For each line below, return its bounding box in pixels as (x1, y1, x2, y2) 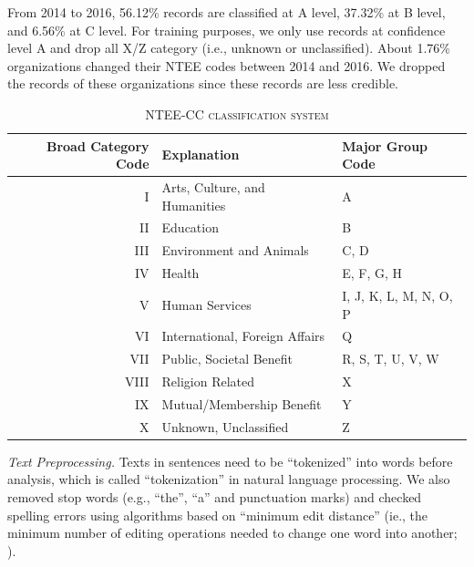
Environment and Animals (161, 241, 309, 260)
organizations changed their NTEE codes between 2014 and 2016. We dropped (7, 56, 446, 75)
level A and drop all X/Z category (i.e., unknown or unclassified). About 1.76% (7, 38, 451, 57)
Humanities (161, 195, 226, 214)
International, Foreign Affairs (161, 326, 325, 345)
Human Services (161, 294, 252, 314)
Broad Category (46, 136, 149, 155)
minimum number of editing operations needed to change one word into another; (7, 523, 458, 542)
